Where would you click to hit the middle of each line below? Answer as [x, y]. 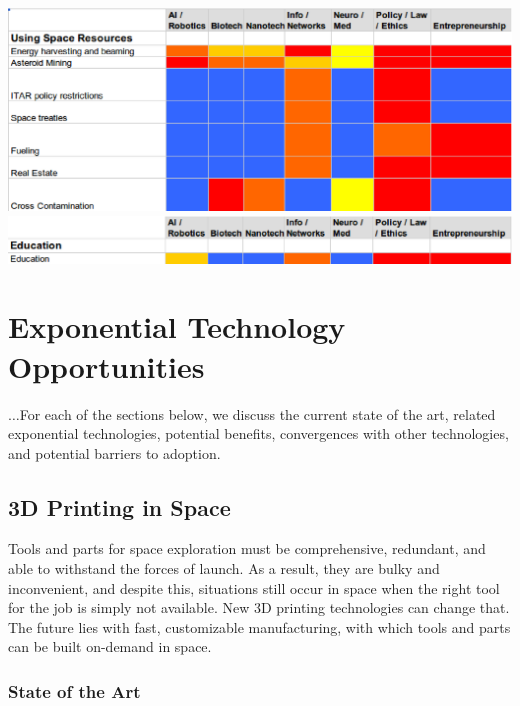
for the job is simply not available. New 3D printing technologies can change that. [259, 607]
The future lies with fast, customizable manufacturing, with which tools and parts [259, 626]
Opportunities [106, 365]
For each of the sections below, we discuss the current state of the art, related [257, 413]
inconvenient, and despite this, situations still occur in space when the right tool [254, 587]
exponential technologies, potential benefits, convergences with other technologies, [258, 433]
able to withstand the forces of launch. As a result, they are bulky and [224, 568]
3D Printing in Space [119, 506]
